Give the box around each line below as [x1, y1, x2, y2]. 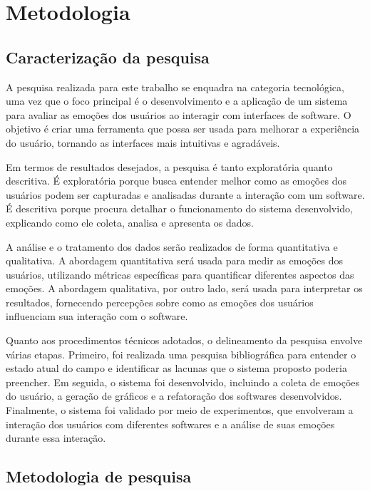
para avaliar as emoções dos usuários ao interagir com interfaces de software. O [6, 107, 351, 122]
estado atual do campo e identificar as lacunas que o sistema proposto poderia [6, 361, 347, 376]
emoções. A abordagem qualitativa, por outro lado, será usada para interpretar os [6, 281, 363, 296]
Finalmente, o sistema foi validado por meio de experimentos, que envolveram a [6, 403, 354, 418]
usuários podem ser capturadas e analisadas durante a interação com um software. [6, 187, 365, 202]
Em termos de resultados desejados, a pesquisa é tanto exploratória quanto [6, 159, 333, 174]
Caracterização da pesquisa [6, 46, 210, 68]
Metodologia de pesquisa [6, 465, 192, 487]
